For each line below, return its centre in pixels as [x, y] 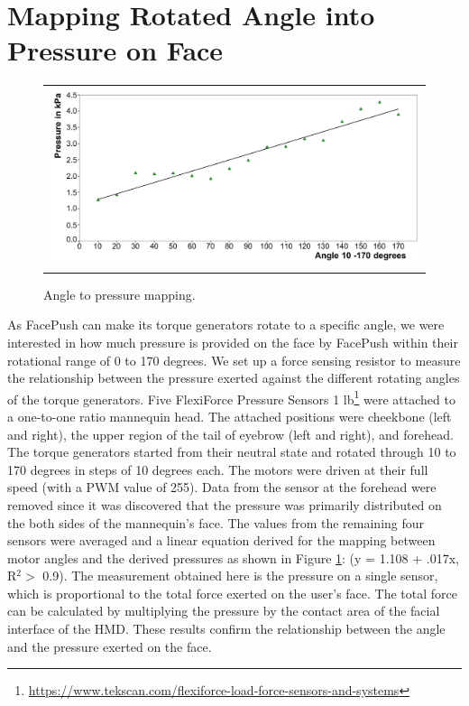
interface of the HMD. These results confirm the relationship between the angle [226, 629]
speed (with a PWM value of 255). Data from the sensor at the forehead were [222, 487]
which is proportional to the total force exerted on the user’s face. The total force [232, 593]
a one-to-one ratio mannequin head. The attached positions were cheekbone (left [230, 416]
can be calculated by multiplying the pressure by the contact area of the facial [224, 611]
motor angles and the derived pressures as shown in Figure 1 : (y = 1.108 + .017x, [233, 557]
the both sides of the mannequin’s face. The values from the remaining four [216, 522]
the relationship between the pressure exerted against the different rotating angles [234, 378]
